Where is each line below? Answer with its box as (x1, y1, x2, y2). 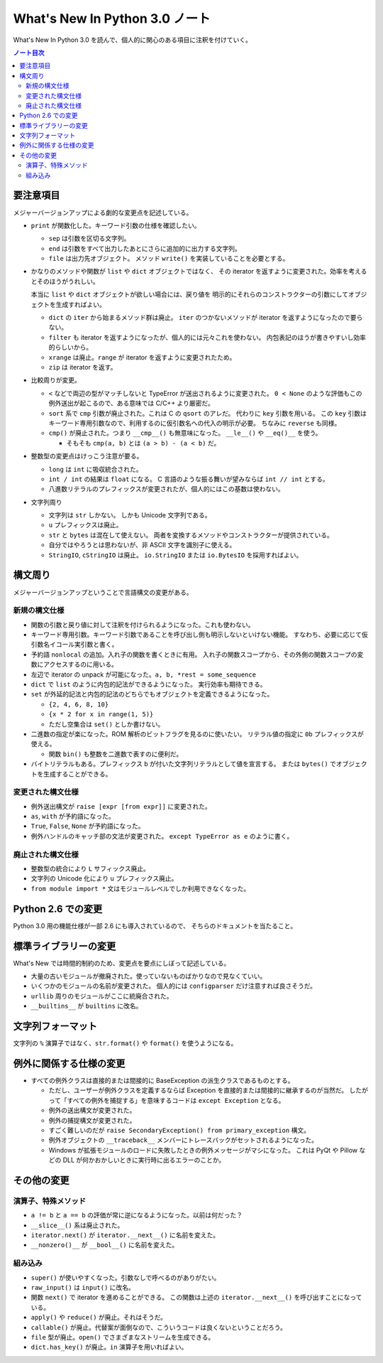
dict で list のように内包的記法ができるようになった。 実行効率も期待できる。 (30, 680, 267, 689)
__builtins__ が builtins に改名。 (30, 1002, 143, 1011)
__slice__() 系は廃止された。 (30, 1221, 124, 1229)
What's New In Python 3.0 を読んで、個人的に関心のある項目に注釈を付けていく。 (13, 36, 252, 44)
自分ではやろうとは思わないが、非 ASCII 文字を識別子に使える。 (48, 541, 236, 549)
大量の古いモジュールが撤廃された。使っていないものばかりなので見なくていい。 (30, 971, 267, 980)
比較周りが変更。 (30, 376, 81, 384)
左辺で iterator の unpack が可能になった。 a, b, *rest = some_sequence (30, 670, 257, 679)
